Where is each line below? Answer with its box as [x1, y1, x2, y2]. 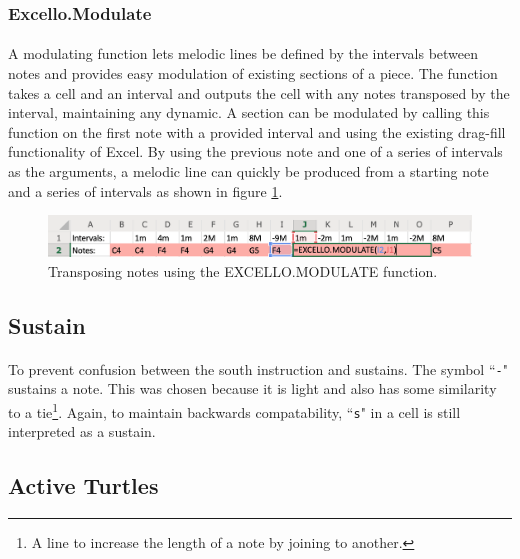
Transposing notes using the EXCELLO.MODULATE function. [48, 260, 438, 281]
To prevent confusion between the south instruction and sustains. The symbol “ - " [8, 358, 508, 379]
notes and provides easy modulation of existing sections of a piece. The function [8, 63, 498, 84]
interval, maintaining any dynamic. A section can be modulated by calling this [8, 102, 490, 123]
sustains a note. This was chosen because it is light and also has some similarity [8, 378, 497, 399]
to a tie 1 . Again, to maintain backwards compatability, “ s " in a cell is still [8, 398, 461, 422]
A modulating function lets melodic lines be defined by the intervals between [8, 43, 479, 64]
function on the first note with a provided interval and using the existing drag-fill [8, 121, 506, 142]
